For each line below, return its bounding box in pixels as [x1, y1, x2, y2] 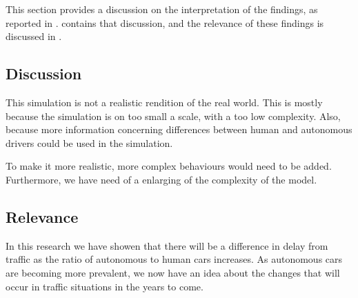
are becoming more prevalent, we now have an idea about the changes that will [6, 265, 340, 279]
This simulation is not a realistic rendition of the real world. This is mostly [6, 95, 323, 109]
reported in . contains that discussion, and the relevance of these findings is [6, 15, 324, 30]
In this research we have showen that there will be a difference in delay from [6, 238, 328, 252]
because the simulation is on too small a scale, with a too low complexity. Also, [6, 108, 341, 123]
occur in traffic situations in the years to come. [6, 279, 203, 293]
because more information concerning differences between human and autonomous [6, 122, 352, 137]
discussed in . [6, 29, 62, 43]
